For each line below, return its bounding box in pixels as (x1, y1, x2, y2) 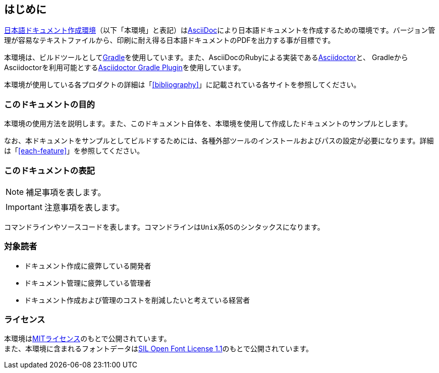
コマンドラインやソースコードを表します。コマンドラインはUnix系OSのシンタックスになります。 (4, 223, 324, 231)
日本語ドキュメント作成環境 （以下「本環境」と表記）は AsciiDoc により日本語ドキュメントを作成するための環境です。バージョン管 (4, 26, 435, 35)
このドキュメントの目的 (4, 99, 95, 110)
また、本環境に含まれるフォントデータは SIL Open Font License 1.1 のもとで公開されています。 (4, 344, 313, 353)
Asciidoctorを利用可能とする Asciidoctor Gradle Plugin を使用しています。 (4, 63, 246, 72)
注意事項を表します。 (44, 202, 125, 212)
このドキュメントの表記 (4, 165, 95, 176)
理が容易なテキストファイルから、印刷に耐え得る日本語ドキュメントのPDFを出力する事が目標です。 (4, 36, 335, 45)
